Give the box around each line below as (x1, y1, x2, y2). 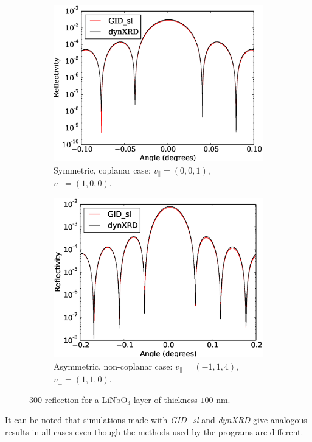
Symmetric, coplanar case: (54, 163, 151, 176)
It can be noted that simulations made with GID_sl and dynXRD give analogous (5, 413, 307, 426)
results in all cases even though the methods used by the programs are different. (5, 426, 303, 438)
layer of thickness (133, 393, 198, 405)
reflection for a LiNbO (44, 393, 128, 405)
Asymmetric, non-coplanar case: (54, 359, 173, 372)
